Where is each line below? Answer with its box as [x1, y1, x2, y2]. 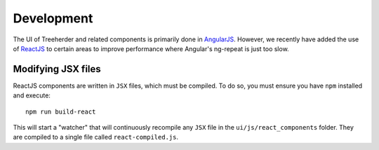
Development [13, 11, 93, 26]
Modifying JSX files [13, 63, 101, 75]
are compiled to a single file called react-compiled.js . [13, 133, 179, 142]
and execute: [13, 91, 51, 100]
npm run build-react [25, 107, 96, 116]
